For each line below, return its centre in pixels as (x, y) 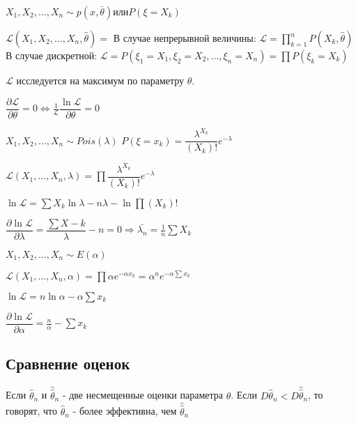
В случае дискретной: (52, 55)
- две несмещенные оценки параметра (143, 395)
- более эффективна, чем (125, 411)
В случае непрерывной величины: (185, 38)
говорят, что (31, 411)
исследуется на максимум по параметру (100, 80)
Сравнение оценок (68, 363)
